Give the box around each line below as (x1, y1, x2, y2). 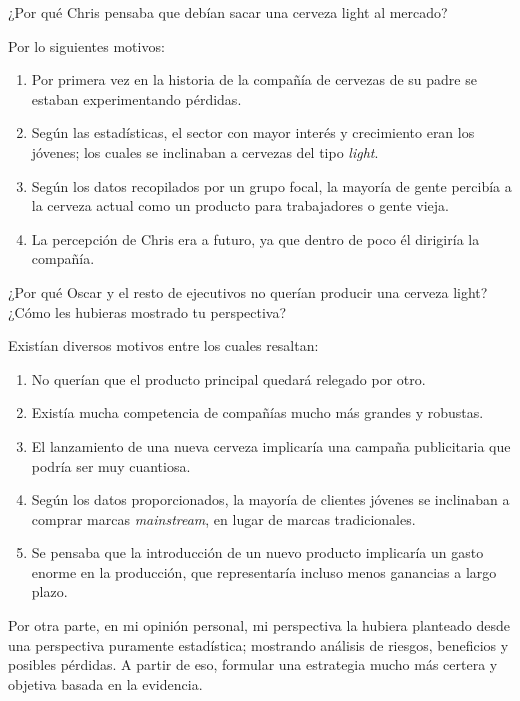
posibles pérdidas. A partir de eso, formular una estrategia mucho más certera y (8, 654, 498, 675)
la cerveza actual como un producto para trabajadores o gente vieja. (31, 195, 449, 216)
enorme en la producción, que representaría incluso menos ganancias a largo (31, 561, 497, 582)
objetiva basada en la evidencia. (8, 673, 203, 694)
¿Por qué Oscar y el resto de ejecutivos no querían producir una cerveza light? (8, 281, 488, 302)
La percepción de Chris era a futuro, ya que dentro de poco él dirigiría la (31, 228, 480, 249)
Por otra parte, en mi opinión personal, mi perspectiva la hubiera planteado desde (8, 615, 510, 636)
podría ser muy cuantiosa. (31, 455, 191, 476)
